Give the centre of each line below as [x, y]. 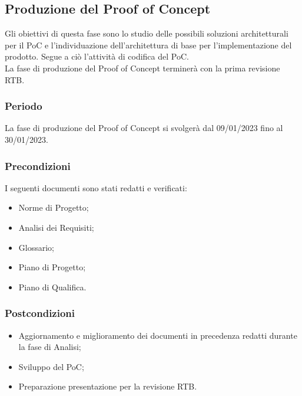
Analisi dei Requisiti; [56, 227]
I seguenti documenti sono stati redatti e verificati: [96, 187]
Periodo [24, 106]
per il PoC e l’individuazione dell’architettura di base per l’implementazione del [148, 45]
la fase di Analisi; [50, 347]
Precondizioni [38, 166]
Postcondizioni [40, 313]
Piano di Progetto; [52, 267]
